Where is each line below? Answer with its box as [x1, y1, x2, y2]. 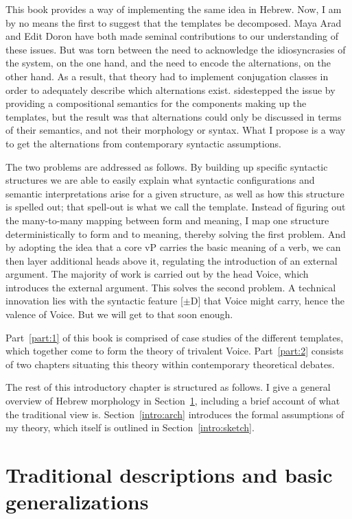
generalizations [5, 487, 149, 516]
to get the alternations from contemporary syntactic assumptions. [5, 136, 281, 150]
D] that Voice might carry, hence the [190, 293, 344, 308]
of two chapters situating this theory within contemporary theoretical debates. [5, 357, 335, 371]
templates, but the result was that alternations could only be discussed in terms [5, 109, 342, 123]
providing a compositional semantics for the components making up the [5, 96, 307, 110]
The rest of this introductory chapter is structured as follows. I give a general [5, 380, 331, 394]
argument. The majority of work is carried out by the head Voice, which [5, 267, 309, 281]
